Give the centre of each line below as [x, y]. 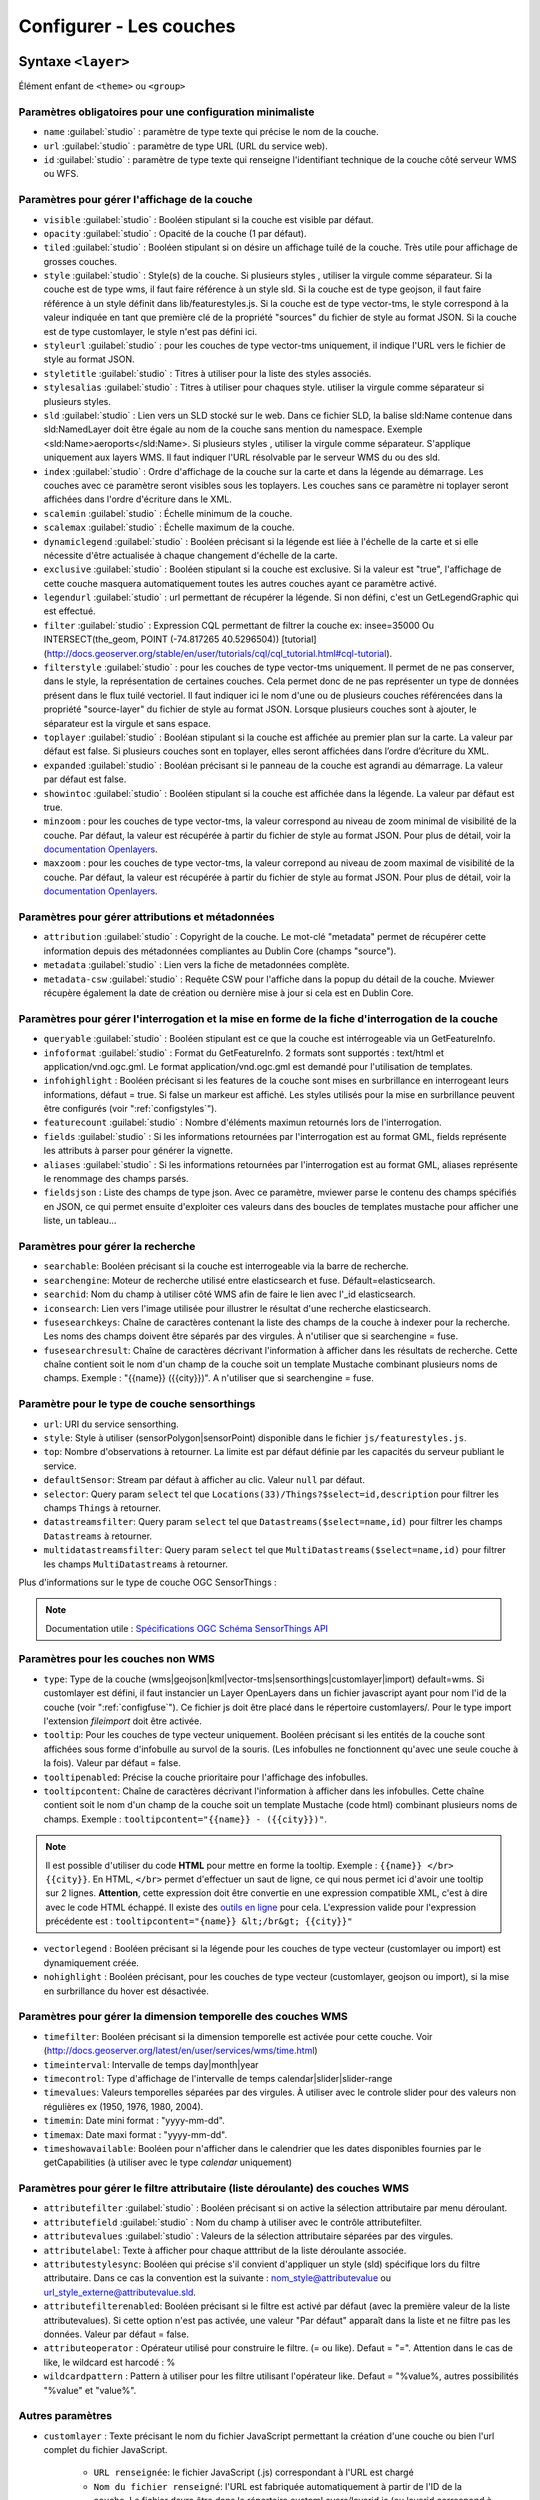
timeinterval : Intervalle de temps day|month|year [151, 2064]
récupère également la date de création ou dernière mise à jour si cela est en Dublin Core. [228, 992]
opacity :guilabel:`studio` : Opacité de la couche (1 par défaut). [175, 233]
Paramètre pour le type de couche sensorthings [137, 1404]
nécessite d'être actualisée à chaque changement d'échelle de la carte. [191, 555]
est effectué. [69, 611]
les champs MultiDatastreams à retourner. [136, 1564]
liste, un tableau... [80, 1221]
